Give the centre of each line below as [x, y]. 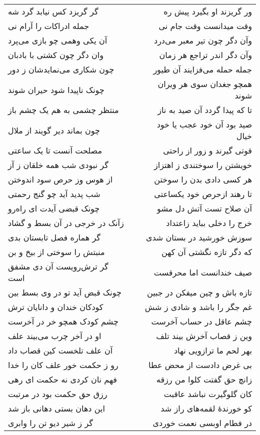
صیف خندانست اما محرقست [203, 272]
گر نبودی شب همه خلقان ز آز [58, 165]
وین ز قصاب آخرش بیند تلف [204, 336]
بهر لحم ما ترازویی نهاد [213, 350]
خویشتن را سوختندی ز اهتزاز [203, 165]
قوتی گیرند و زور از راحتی [207, 150]
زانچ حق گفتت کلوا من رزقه [204, 379]
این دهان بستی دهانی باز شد [56, 408]
